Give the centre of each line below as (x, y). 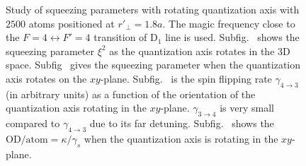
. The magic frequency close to (229, 23)
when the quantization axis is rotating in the (181, 138)
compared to (33, 123)
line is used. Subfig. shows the (232, 37)
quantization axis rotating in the (76, 108)
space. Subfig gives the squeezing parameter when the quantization (153, 65)
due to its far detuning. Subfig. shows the (182, 123)
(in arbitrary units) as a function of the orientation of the (131, 94)
